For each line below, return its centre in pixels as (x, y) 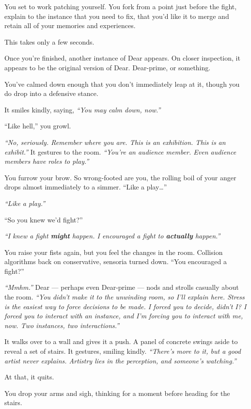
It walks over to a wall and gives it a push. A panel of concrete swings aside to (121, 341)
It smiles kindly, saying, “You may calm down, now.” (83, 109)
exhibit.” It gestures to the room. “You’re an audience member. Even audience (120, 151)
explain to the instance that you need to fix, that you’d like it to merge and (117, 16)
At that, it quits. (29, 377)
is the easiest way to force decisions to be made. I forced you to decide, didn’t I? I (125, 306)
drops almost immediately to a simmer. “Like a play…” (86, 187)
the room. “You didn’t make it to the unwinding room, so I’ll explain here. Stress (125, 297)
